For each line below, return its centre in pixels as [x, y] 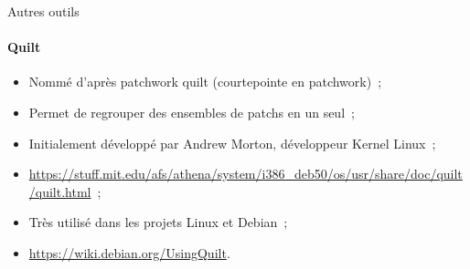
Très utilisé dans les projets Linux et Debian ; [158, 222]
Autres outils [43, 11]
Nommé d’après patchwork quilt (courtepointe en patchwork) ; [205, 82]
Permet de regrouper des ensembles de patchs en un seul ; [192, 112]
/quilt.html [60, 191]
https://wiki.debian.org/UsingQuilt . [129, 252]
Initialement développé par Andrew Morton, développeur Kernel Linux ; [232, 143]
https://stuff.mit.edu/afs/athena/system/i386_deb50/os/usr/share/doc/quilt [246, 174]
